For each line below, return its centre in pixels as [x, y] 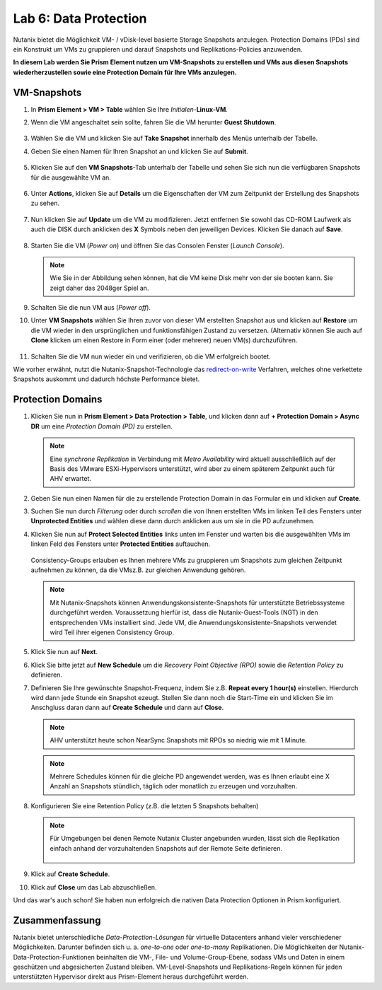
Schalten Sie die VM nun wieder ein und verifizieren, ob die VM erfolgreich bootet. [151, 356]
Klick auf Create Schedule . [70, 874]
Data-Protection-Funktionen [54, 957]
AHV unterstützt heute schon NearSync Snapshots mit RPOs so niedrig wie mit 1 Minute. [178, 740]
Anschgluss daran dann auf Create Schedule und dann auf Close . [127, 708]
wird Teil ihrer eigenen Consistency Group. [112, 632]
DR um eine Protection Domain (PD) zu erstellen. [102, 426]
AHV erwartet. [71, 479]
